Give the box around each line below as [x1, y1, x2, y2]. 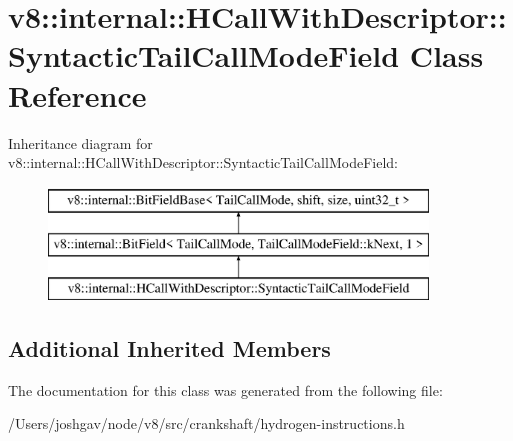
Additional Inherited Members [8, 333, 331, 364]
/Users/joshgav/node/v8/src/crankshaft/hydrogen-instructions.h [8, 413, 405, 434]
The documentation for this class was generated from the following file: [8, 379, 443, 400]
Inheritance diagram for [8, 132, 153, 153]
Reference [8, 74, 147, 115]
